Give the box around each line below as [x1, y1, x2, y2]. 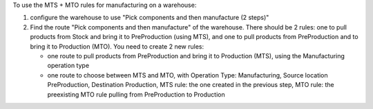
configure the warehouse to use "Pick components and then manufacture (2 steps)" [30, 14, 269, 22]
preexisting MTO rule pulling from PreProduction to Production [47, 90, 225, 99]
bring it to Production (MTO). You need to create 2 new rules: [30, 42, 204, 51]
